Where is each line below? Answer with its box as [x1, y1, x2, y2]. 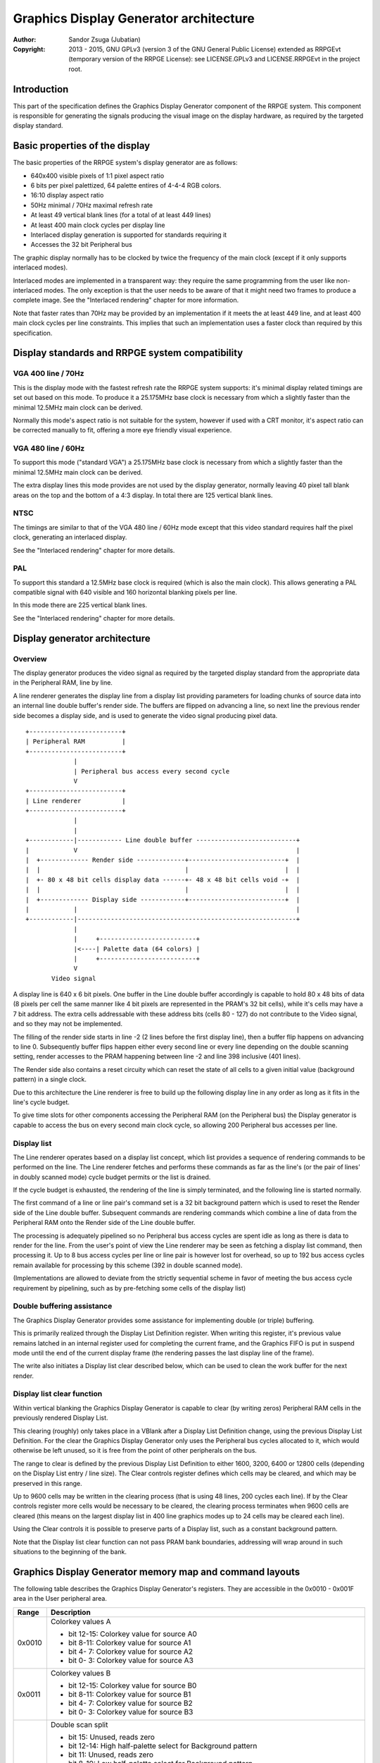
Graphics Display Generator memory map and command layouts [13, 1566, 300, 1578]
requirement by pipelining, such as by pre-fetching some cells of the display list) [13, 1283, 246, 1292]
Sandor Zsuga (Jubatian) [68, 35, 141, 44]
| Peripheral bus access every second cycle [73, 767, 230, 775]
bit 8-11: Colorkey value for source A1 [68, 1637, 191, 1647]
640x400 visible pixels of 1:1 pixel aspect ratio [30, 171, 165, 180]
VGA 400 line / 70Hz [13, 369, 84, 379]
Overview [13, 654, 47, 664]
